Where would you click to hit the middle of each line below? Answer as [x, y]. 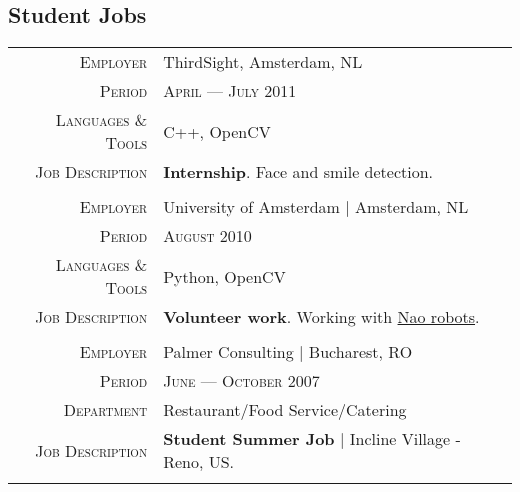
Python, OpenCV [224, 276]
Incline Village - [405, 439]
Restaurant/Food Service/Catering [285, 410]
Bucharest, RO [360, 352]
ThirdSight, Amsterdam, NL [263, 62]
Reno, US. [199, 462]
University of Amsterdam [251, 207]
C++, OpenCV [217, 131]
